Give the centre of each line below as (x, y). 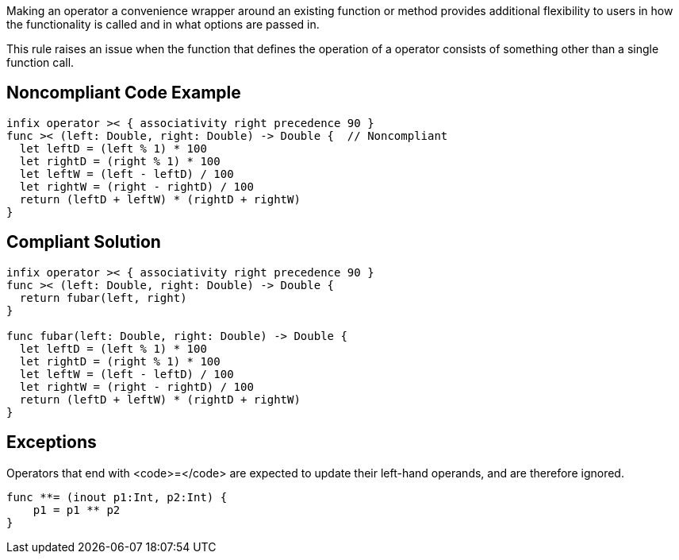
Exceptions (52, 442)
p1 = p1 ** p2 (77, 510)
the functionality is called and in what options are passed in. (163, 24)
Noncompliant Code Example (124, 93)
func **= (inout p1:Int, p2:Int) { (117, 497)
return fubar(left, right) (103, 297)
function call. (40, 62)
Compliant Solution (84, 242)
